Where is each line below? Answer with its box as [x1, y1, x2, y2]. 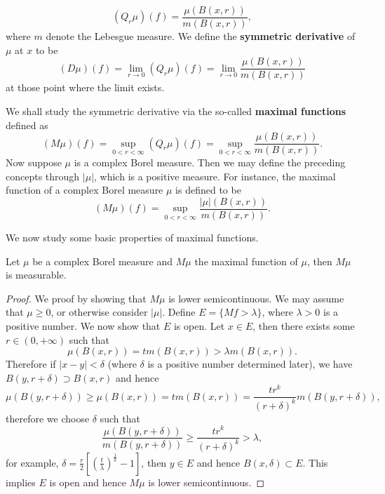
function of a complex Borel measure [6, 182, 163, 197]
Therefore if [6, 356, 56, 371]
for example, [6, 455, 59, 469]
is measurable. [6, 267, 67, 282]
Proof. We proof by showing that [6, 291, 147, 305]
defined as [6, 117, 48, 132]
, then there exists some [252, 318, 355, 333]
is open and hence [49, 474, 126, 489]
